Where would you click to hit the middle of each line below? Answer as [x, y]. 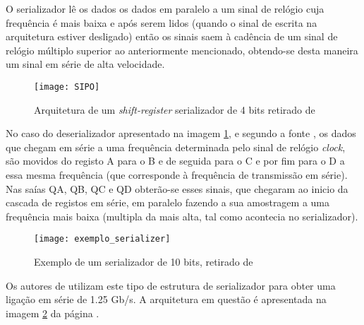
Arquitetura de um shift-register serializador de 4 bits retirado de [175, 109]
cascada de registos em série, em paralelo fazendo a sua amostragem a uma [168, 202]
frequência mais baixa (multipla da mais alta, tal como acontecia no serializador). [182, 216]
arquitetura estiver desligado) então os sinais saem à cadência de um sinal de [172, 36]
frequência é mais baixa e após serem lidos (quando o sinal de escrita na [162, 22]
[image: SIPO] [67, 87]
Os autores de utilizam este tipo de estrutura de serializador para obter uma [171, 285]
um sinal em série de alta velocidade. [85, 64]
